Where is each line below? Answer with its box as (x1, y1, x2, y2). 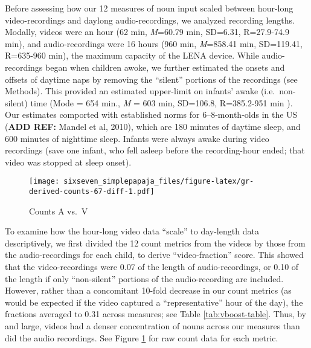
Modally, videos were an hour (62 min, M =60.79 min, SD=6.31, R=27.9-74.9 (5, 25, 289, 38)
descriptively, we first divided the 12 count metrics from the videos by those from (5, 236, 306, 249)
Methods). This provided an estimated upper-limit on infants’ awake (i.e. (5, 85, 275, 97)
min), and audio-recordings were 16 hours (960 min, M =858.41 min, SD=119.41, (5, 37, 303, 50)
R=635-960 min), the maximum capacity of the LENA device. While (5, 49, 259, 62)
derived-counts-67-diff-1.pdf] (29, 187, 155, 196)
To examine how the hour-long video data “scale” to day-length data (5, 225, 259, 237)
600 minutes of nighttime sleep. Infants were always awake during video (5, 132, 269, 144)
